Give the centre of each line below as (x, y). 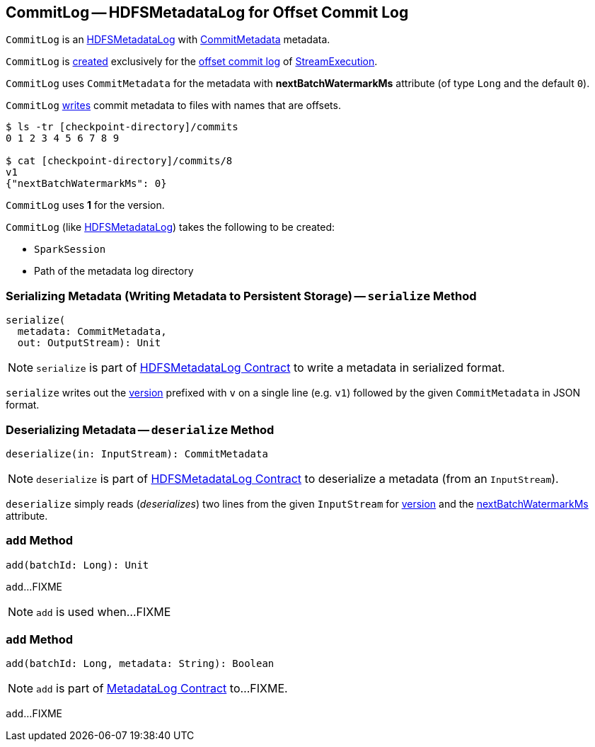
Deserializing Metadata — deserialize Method (140, 429)
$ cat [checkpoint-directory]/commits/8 (119, 161)
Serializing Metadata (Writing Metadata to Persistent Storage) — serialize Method (241, 296)
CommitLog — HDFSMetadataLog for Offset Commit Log (207, 12)
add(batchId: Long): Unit (77, 565)
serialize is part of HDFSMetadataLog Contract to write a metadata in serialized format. (271, 368)
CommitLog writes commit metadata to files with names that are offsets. (173, 106)
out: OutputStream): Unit (89, 343)
